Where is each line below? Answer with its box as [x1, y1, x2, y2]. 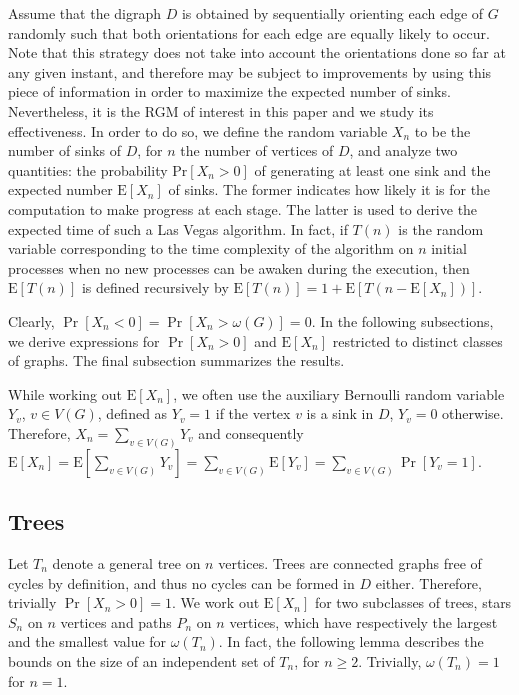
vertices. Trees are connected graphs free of [218, 552, 482, 573]
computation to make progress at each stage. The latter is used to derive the [8, 198, 478, 219]
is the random [398, 218, 484, 239]
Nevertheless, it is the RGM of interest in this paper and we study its [8, 100, 434, 121]
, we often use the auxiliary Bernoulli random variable [173, 383, 505, 404]
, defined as [97, 403, 168, 424]
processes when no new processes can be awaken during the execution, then [8, 257, 470, 278]
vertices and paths [60, 611, 172, 632]
